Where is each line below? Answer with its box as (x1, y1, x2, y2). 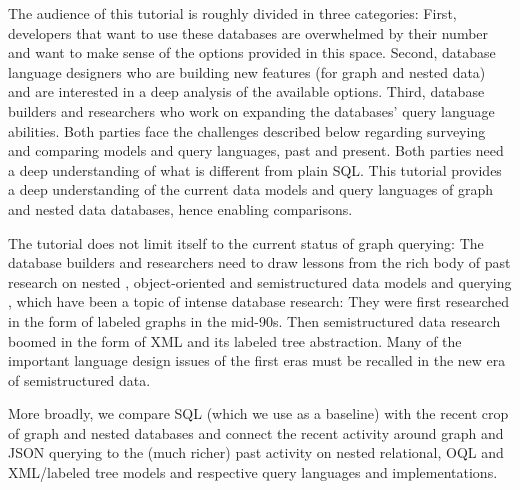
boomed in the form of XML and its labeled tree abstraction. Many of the (8, 330, 462, 351)
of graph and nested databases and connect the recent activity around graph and (8, 422, 504, 443)
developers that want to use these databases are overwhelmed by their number (8, 22, 489, 43)
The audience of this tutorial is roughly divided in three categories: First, (8, 3, 457, 23)
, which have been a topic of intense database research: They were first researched (8, 291, 510, 312)
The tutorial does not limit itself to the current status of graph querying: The (8, 232, 484, 253)
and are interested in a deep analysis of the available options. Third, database (8, 81, 485, 102)
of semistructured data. (8, 369, 151, 390)
